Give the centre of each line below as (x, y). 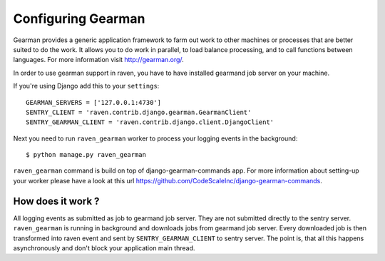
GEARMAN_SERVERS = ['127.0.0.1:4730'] (94, 102)
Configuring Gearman (79, 19)
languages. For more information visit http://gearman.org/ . (99, 60)
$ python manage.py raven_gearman (86, 155)
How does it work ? (56, 201)
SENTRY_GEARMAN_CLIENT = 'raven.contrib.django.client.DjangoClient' (150, 122)
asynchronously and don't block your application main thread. (104, 248)
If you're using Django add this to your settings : (86, 86)
